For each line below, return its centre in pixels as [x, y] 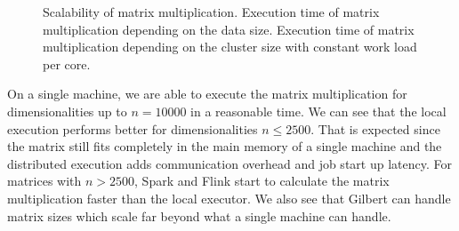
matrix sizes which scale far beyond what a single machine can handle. [199, 215]
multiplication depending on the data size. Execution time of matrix [229, 29]
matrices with [44, 181]
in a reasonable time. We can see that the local [318, 111]
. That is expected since [375, 128]
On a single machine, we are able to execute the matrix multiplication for [207, 94]
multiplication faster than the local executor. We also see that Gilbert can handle [229, 198]
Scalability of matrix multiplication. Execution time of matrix [211, 12]
